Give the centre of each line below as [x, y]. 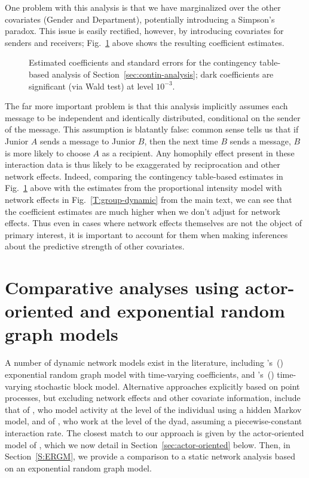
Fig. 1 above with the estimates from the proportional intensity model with [143, 188]
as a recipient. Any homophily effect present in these [198, 152]
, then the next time [181, 141]
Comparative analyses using [122, 287]
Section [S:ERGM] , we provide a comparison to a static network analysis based [150, 456]
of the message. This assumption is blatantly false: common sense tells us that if [152, 129]
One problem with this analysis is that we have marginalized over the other [143, 7]
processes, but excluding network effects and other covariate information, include [153, 398]
